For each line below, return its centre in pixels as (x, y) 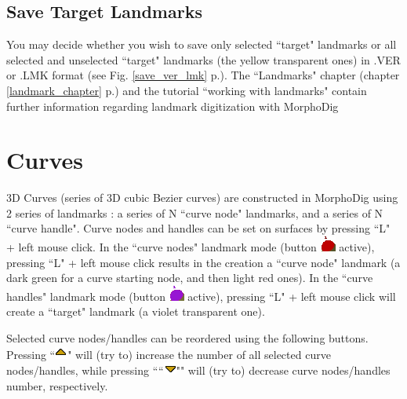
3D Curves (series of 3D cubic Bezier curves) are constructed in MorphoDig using (202, 198)
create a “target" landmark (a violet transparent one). (136, 311)
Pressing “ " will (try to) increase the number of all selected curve (169, 354)
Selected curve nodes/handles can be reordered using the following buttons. (187, 338)
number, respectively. (57, 385)
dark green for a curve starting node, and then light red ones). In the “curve (190, 278)
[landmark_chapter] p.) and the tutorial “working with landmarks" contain (187, 90)
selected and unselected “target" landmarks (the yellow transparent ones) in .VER (203, 59)
